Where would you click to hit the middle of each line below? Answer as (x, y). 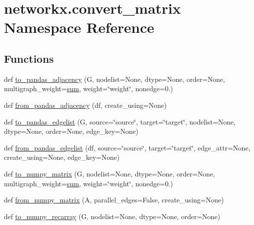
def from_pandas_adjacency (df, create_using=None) (85, 105)
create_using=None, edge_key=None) (62, 157)
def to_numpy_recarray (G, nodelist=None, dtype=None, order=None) (112, 216)
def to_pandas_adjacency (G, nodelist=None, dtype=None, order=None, (115, 79)
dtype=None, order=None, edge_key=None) (71, 131)
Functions (29, 58)
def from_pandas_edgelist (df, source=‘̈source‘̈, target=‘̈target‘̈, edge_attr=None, (127, 147)
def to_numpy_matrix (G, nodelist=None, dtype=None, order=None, (110, 173)
